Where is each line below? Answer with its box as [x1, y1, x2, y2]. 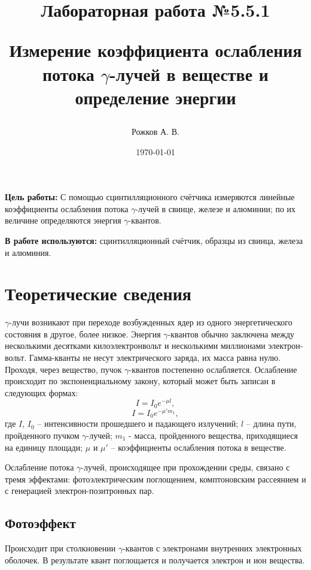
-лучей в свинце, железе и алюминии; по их [135, 202, 296, 215]
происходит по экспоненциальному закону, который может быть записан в [5, 375, 276, 387]
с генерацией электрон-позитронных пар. [5, 484, 154, 497]
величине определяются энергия [5, 214, 121, 227]
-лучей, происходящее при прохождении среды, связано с [81, 461, 290, 474]
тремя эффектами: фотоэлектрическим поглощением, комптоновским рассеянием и [5, 472, 306, 485]
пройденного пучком [5, 429, 80, 442]
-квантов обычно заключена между [167, 327, 295, 340]
